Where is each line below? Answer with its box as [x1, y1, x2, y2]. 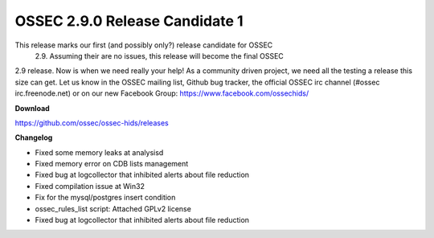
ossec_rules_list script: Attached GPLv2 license [35, 203, 192, 213]
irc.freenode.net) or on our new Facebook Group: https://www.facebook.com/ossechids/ [14, 88, 309, 98]
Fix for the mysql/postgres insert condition [35, 193, 176, 203]
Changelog [14, 133, 53, 142]
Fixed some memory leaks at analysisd [35, 147, 164, 157]
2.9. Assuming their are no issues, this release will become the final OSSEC [35, 51, 285, 60]
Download [14, 103, 50, 113]
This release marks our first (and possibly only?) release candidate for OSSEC [14, 40, 273, 50]
